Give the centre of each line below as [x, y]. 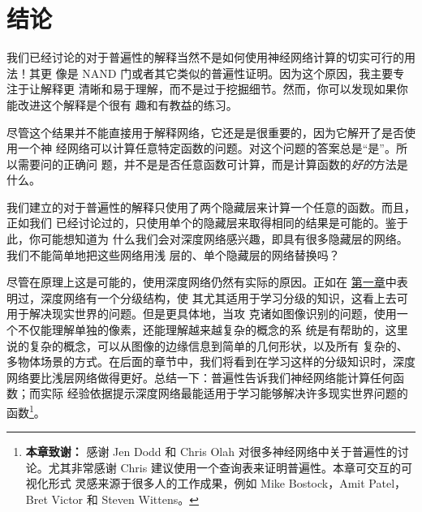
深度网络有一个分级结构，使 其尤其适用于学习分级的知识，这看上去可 [224, 297]
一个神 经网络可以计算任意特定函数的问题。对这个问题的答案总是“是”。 [207, 148]
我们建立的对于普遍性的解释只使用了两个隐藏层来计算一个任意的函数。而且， [211, 207]
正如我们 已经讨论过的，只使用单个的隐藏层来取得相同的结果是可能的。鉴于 [207, 223]
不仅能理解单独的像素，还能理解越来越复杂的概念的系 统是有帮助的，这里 [213, 330]
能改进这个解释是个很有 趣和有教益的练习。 [122, 104]
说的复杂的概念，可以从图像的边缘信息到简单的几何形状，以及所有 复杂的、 [207, 345]
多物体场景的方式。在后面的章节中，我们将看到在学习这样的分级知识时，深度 [211, 361]
